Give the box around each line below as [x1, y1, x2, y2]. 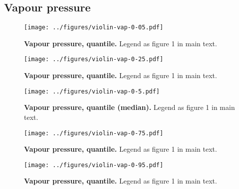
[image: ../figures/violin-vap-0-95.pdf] [24, 161, 164, 169]
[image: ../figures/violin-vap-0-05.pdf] [24, 24, 164, 31]
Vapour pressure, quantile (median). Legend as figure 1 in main [24, 102, 235, 112]
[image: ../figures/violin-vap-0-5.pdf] [24, 88, 160, 95]
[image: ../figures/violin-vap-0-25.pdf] [24, 56, 164, 63]
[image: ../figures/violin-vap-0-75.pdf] [24, 129, 164, 137]
